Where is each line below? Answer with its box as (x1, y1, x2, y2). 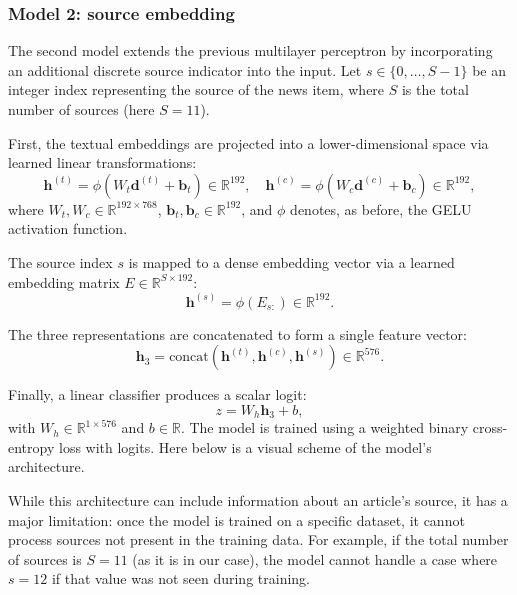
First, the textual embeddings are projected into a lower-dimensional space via (8, 132, 489, 153)
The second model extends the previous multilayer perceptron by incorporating (8, 40, 493, 61)
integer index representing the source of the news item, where (8, 79, 385, 100)
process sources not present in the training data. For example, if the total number (8, 529, 509, 550)
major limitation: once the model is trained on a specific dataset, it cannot (8, 509, 465, 530)
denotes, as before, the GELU (290, 198, 472, 219)
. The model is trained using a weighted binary (180, 417, 469, 438)
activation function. (8, 218, 128, 239)
